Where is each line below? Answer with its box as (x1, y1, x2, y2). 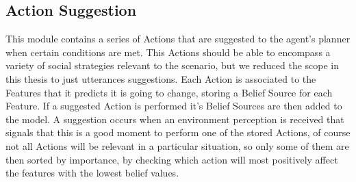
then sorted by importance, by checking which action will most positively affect (5, 152, 338, 166)
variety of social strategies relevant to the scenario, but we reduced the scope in (5, 58, 340, 73)
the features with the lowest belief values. (5, 166, 179, 180)
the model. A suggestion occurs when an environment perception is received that (5, 112, 344, 126)
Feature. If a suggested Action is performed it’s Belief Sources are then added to (5, 99, 342, 113)
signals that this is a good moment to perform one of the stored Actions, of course (5, 125, 351, 140)
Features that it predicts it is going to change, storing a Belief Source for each (5, 85, 333, 99)
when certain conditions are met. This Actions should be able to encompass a (5, 44, 331, 59)
